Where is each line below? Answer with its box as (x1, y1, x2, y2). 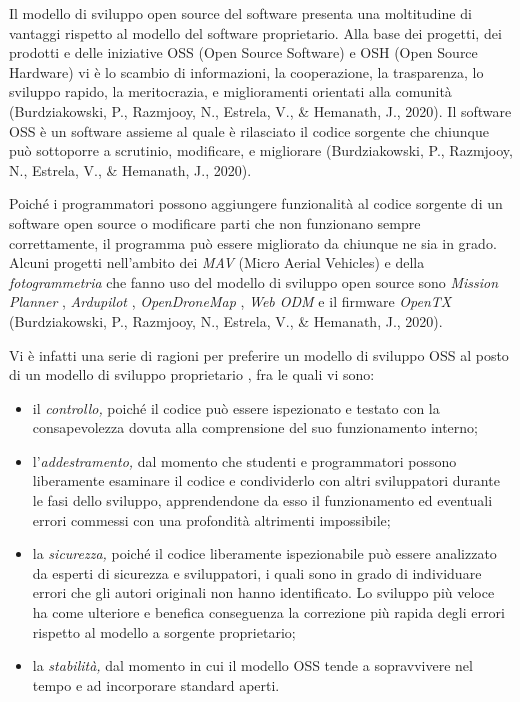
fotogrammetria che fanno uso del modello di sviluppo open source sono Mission (9, 271, 499, 292)
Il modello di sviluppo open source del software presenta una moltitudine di (9, 3, 472, 23)
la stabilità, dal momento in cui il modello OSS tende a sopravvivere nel (32, 655, 473, 676)
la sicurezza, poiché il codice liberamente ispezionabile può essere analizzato (32, 543, 497, 564)
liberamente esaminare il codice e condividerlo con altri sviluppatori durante (32, 470, 500, 491)
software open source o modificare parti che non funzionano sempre (9, 212, 421, 233)
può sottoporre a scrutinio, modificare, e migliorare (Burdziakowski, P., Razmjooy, (9, 140, 513, 161)
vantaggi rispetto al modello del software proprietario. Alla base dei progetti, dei (9, 22, 502, 43)
